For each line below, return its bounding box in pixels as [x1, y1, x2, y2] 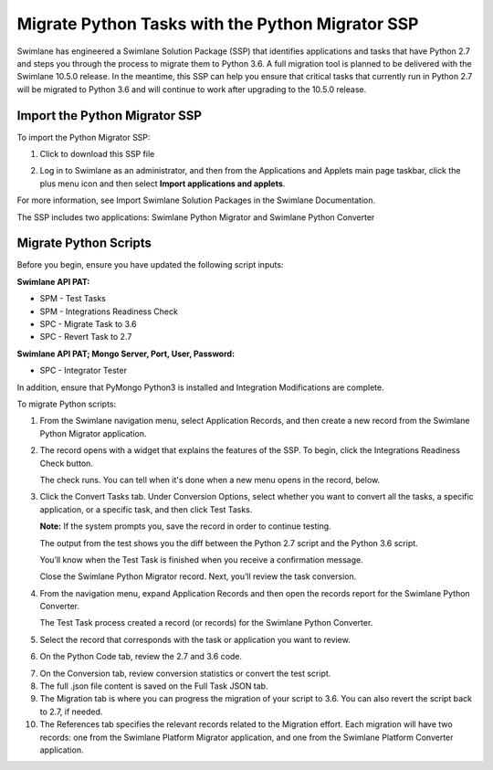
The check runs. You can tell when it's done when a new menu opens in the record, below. [39, 474, 381, 485]
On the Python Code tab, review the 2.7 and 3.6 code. [39, 651, 242, 662]
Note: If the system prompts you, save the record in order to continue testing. [39, 521, 332, 532]
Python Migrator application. [39, 427, 147, 438]
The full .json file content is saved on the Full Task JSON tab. [39, 680, 268, 691]
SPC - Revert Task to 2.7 [39, 332, 132, 343]
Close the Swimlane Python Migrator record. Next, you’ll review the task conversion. [39, 571, 357, 582]
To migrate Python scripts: [16, 398, 117, 409]
